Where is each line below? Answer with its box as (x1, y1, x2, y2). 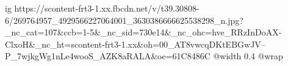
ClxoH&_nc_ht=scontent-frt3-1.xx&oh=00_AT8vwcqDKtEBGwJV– (5, 37, 265, 50)
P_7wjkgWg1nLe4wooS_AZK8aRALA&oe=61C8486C (5, 50, 211, 62)
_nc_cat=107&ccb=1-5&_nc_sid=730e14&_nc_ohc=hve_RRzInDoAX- (5, 26, 282, 38)
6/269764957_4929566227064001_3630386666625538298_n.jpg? (5, 13, 243, 26)
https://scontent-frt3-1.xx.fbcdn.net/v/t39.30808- (14, 2, 200, 14)
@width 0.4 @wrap (213, 50, 283, 62)
